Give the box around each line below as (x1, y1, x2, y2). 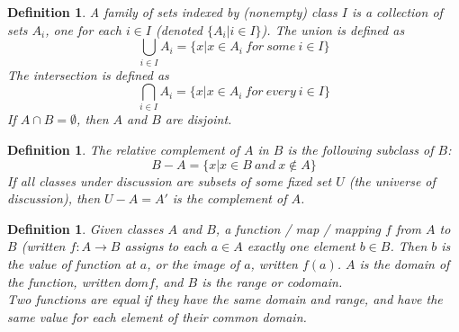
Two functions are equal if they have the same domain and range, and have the (7, 290, 443, 309)
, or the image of (147, 255, 240, 273)
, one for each (45, 20, 121, 39)
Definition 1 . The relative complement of (7, 140, 240, 159)
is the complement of (172, 189, 287, 208)
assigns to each (124, 237, 207, 256)
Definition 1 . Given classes (7, 219, 164, 238)
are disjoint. (165, 110, 232, 129)
